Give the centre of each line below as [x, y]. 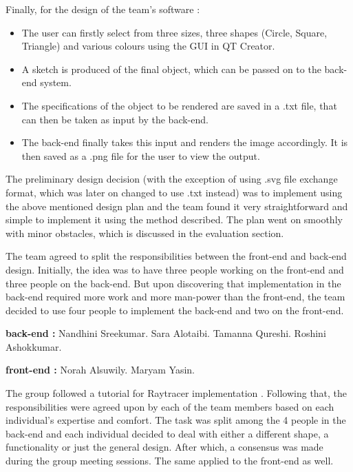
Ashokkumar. [34, 346]
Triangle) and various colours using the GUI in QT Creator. [148, 46]
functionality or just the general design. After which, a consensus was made [164, 447]
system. [56, 82]
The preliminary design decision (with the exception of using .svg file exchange [172, 179]
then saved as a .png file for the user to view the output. [141, 155]
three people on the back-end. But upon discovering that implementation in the [173, 283]
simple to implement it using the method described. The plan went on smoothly [174, 219]
